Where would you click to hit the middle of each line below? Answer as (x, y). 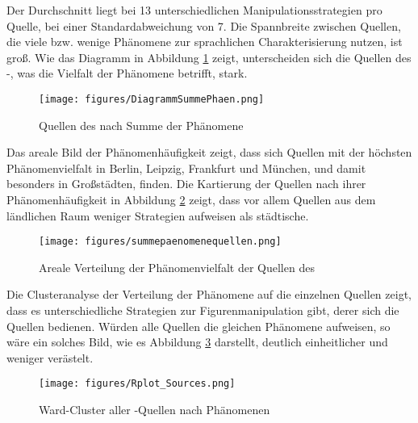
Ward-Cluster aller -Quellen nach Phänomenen (155, 410)
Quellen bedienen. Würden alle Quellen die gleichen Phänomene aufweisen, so (199, 326)
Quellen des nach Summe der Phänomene (141, 125)
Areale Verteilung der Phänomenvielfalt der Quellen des (177, 267)
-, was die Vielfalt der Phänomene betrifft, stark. (127, 73)
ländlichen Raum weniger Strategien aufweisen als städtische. (158, 215)
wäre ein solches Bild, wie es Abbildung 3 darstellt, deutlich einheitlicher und (197, 342)
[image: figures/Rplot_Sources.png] (137, 384)
